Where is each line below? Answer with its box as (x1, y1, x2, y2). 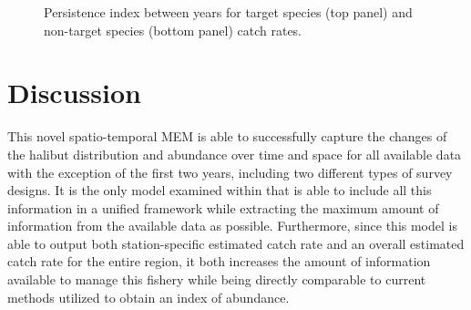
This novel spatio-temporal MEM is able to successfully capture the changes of (7, 127, 447, 146)
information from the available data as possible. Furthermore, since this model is (7, 216, 457, 235)
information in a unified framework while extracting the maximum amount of (7, 198, 439, 217)
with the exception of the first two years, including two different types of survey (7, 162, 453, 181)
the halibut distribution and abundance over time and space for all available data (7, 144, 462, 163)
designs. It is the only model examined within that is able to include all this (7, 181, 432, 200)
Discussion (7, 74, 141, 111)
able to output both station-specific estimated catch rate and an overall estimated (7, 233, 465, 253)
